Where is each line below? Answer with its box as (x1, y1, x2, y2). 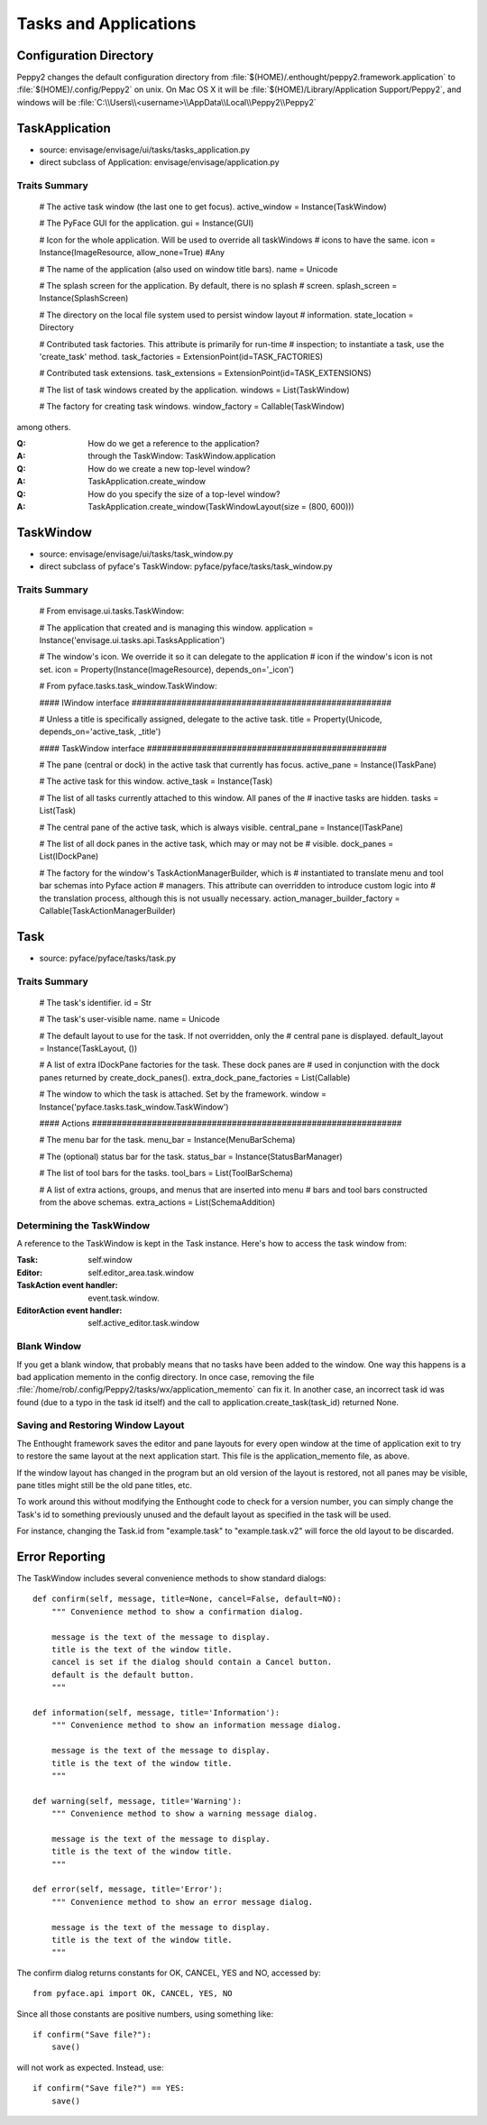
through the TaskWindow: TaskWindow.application (87, 451, 276, 462)
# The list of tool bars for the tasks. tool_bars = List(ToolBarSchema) (39, 1168, 293, 1179)
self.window (87, 1255, 133, 1265)
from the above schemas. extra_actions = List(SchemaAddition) (39, 1196, 276, 1208)
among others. (16, 421, 71, 432)
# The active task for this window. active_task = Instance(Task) (39, 776, 273, 787)
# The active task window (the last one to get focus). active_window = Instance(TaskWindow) (39, 201, 387, 212)
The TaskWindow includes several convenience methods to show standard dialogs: (16, 1573, 326, 1584)
